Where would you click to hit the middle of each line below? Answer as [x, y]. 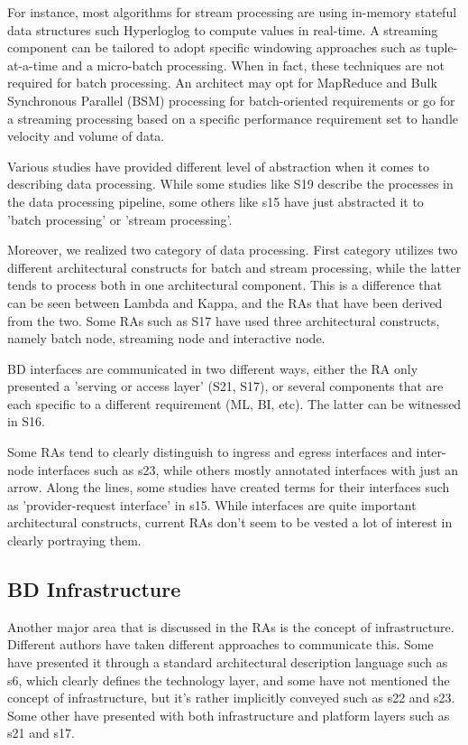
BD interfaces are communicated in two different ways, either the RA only [213, 368]
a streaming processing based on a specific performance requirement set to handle [233, 118]
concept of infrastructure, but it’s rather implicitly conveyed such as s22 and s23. [231, 698]
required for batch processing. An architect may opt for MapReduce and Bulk [222, 83]
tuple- [441, 47]
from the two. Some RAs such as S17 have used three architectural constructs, [224, 320]
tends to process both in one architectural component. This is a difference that [225, 285]
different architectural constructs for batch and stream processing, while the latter [234, 267]
